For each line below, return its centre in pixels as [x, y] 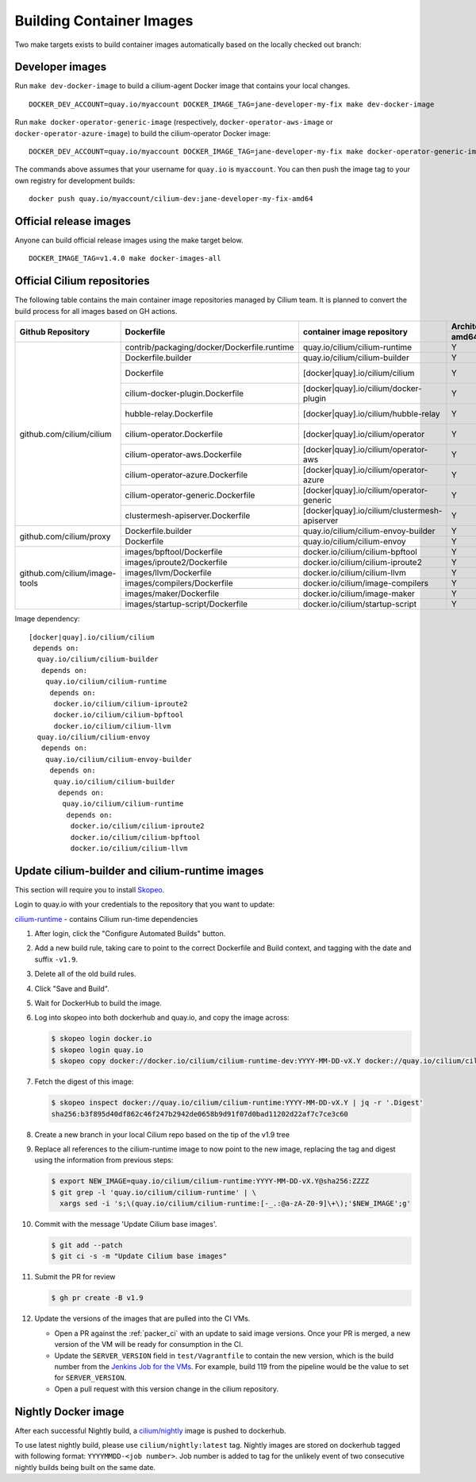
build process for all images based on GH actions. [96, 311]
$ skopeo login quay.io [98, 1050]
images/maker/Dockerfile [172, 594]
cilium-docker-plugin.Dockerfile [184, 393]
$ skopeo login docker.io [102, 1039]
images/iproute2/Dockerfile [176, 563]
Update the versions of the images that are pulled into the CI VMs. [142, 1318]
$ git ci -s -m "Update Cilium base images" [139, 1256]
